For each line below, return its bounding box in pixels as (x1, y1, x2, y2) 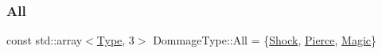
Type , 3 (96, 32, 134, 48)
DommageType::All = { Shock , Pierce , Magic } (153, 32, 377, 48)
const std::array (6, 32, 83, 48)
